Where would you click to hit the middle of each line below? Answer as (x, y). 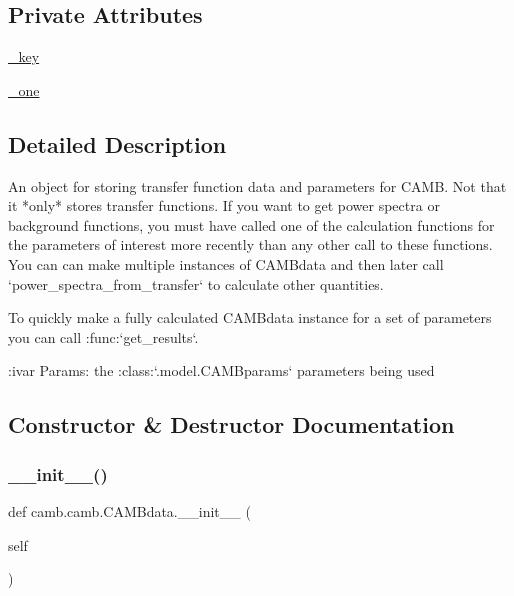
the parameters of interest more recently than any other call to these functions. (250, 244)
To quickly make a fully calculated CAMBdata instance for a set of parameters (250, 317)
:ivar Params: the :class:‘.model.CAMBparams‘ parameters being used (221, 370)
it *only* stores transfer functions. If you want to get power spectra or (224, 205)
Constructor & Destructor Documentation (231, 424)
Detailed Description (117, 143)
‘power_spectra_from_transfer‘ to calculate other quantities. (196, 283)
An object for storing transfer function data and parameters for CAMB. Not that (257, 185)
